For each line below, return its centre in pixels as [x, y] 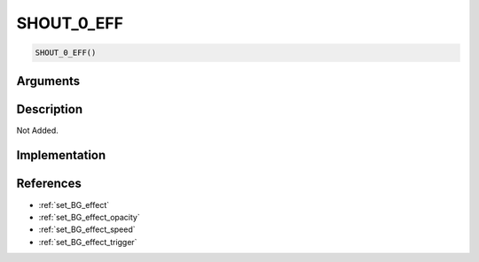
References [49, 184]
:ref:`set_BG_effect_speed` [87, 229]
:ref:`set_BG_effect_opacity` [90, 217]
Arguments [48, 81]
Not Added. [38, 130]
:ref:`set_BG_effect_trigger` [88, 242]
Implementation [61, 155]
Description [50, 109]
